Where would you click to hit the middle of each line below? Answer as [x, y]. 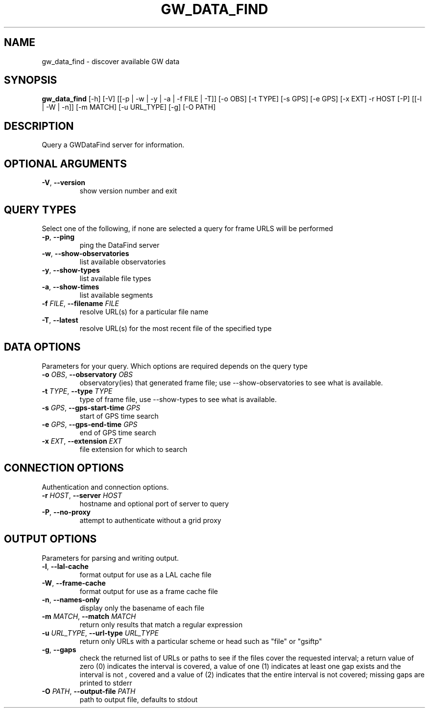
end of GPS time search [118, 432]
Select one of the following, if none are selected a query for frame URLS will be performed [187, 228]
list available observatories [123, 261]
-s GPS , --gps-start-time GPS [91, 407]
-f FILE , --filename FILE [80, 303]
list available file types [115, 278]
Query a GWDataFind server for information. [113, 145]
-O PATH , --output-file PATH [89, 691]
